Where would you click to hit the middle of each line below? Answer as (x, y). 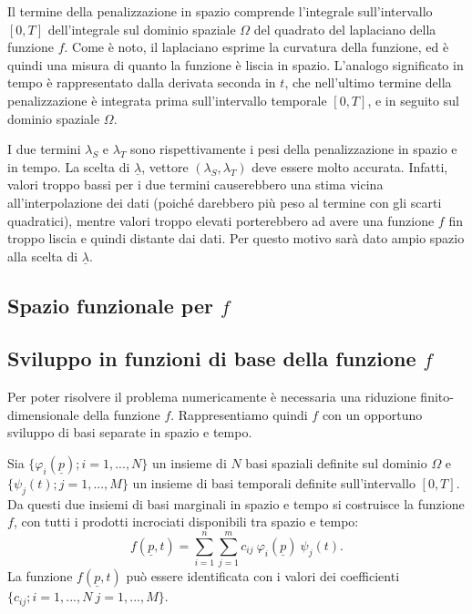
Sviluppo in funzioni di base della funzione (212, 358)
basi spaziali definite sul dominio (336, 463)
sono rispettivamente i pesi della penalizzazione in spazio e (294, 149)
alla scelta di (43, 256)
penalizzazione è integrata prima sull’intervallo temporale (167, 100)
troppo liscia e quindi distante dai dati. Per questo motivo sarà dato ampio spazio (236, 238)
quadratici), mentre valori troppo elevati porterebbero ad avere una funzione (221, 220)
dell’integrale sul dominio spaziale (142, 29)
